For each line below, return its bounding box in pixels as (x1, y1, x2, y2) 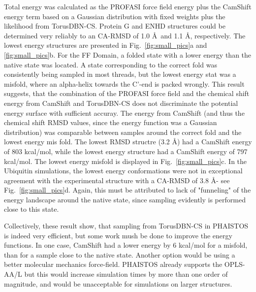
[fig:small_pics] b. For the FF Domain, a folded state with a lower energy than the (4, 49, 252, 60)
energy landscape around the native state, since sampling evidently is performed (4, 194, 246, 204)
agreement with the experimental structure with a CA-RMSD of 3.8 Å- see (4, 175, 230, 185)
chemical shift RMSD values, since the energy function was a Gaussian (4, 117, 217, 128)
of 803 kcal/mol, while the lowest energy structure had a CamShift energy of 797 (4, 146, 248, 156)
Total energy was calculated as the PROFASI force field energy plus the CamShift (4, 1, 252, 11)
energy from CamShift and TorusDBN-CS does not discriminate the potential (4, 97, 238, 108)
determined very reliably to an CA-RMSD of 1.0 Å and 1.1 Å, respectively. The (4, 30, 246, 40)
